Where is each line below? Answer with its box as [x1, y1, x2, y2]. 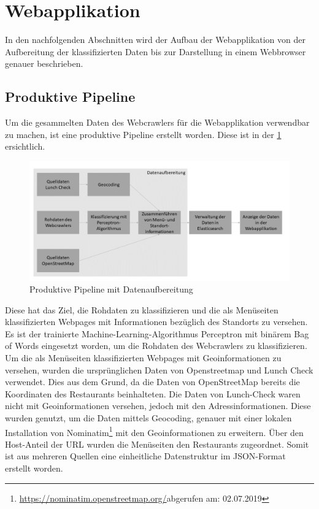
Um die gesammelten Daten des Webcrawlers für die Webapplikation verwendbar [5, 116, 310, 129]
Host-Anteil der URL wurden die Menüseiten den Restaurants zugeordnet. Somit [5, 437, 309, 450]
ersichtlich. [5, 140, 45, 153]
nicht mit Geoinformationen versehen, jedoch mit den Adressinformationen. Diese [5, 399, 311, 412]
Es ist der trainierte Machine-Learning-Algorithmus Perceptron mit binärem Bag [5, 327, 309, 340]
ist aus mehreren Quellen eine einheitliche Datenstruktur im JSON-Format [5, 450, 286, 462]
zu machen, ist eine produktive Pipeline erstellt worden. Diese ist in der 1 [5, 128, 282, 140]
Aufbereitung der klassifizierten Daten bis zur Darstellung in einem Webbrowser [5, 45, 306, 58]
